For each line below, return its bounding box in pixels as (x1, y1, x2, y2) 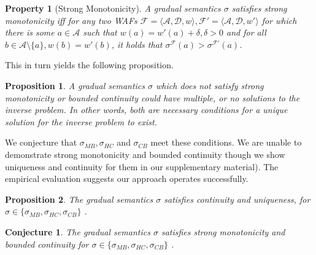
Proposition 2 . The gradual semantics (5, 192, 153, 205)
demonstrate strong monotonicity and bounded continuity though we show (5, 147, 285, 160)
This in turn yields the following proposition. (5, 58, 174, 71)
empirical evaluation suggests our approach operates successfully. (5, 172, 249, 185)
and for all (226, 26, 266, 39)
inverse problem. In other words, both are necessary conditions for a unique (5, 103, 288, 116)
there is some (5, 26, 55, 39)
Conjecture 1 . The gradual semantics (5, 225, 150, 238)
